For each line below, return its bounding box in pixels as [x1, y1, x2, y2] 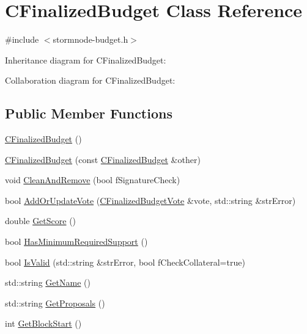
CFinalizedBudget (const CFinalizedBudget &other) [5, 153, 201, 165]
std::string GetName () [5, 276, 91, 289]
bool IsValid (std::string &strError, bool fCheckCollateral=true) [5, 255, 245, 268]
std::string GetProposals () [5, 296, 105, 309]
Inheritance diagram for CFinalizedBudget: [5, 53, 166, 66]
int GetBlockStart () [5, 317, 82, 330]
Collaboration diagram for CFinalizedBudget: [5, 74, 176, 87]
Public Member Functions [5, 104, 172, 123]
